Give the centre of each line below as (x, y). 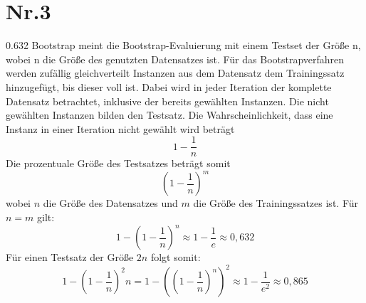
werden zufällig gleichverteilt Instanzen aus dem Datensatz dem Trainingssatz (175, 73)
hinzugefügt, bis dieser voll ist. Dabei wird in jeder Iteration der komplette (169, 86)
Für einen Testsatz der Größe (70, 257)
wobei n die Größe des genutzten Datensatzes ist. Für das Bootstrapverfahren (175, 59)
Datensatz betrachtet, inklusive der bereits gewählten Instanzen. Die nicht (167, 101)
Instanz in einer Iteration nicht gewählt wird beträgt (120, 128)
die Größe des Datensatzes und (110, 203)
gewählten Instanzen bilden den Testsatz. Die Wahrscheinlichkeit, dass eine (169, 115)
